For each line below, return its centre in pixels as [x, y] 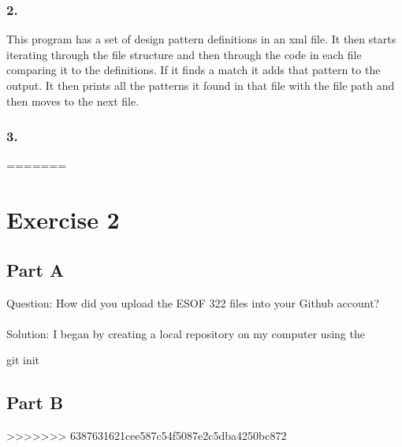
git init [23, 360]
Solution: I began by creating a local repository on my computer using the [186, 333]
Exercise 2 [63, 220]
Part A [35, 269]
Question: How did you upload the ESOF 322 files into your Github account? [193, 302]
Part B [35, 402]
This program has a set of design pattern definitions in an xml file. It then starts [201, 39]
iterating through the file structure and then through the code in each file [184, 54]
